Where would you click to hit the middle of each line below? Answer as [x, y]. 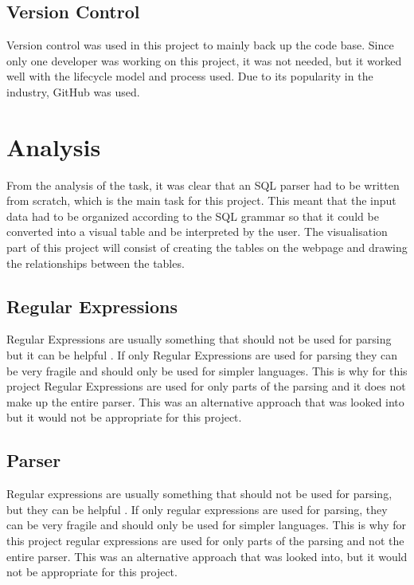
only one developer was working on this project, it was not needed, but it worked [204, 60]
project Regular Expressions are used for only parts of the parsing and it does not [206, 386]
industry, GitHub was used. [73, 91]
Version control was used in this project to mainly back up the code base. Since [200, 45]
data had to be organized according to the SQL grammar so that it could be [193, 216]
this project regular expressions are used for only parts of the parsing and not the [205, 541]
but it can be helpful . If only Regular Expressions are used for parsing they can [202, 355]
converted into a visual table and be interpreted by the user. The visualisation [197, 232]
